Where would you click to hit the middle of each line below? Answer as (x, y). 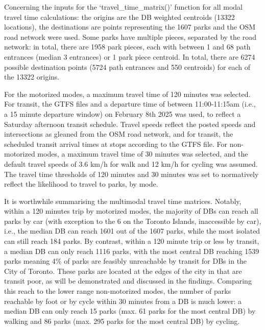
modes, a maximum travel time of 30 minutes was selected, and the (143, 154)
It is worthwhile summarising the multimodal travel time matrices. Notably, (123, 201)
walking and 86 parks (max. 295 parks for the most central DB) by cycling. (122, 321)
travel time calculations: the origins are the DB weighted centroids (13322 (119, 17)
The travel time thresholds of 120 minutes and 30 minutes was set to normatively (131, 174)
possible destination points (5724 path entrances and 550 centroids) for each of (127, 67)
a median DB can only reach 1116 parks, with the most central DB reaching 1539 (132, 251)
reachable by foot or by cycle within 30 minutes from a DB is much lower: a (123, 301)
